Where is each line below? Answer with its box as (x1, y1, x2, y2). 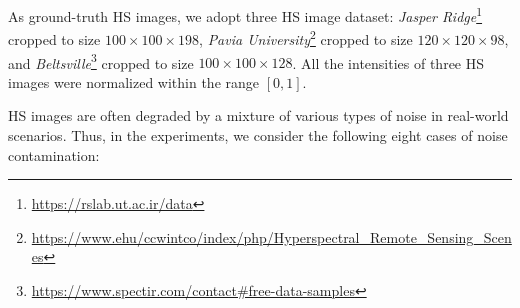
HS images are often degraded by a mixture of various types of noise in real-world (8, 105, 509, 126)
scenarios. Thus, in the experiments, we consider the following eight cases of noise (8, 124, 508, 145)
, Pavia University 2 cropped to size (199, 26, 413, 49)
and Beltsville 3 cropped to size (8, 49, 194, 73)
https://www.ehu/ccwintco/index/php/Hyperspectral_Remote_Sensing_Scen (31, 226, 512, 247)
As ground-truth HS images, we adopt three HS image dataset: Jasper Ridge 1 (8, 3, 483, 26)
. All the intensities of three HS (292, 52, 485, 73)
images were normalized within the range (8, 71, 260, 92)
